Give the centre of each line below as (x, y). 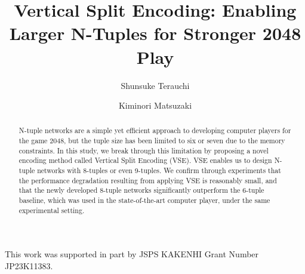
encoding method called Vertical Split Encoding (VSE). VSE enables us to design (145, 160)
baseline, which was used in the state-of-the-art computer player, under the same (144, 200)
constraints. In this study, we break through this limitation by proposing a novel (144, 150)
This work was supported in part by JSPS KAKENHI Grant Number (132, 254)
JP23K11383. (29, 265)
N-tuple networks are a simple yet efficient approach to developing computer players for (155, 130)
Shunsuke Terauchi (155, 85)
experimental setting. (52, 210)
